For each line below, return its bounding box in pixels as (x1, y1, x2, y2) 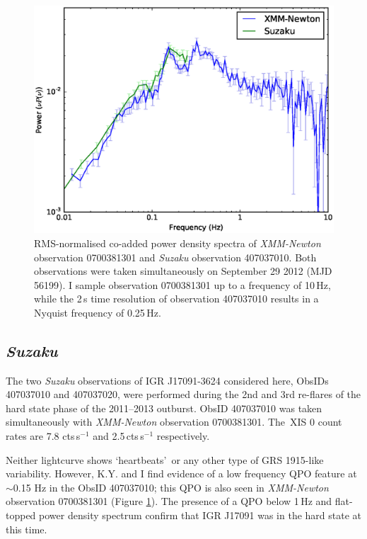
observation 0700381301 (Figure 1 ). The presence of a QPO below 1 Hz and (6, 494, 332, 509)
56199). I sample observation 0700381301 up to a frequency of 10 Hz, (34, 277, 331, 292)
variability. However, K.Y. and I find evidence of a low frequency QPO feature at (6, 466, 357, 481)
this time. (6, 521, 47, 536)
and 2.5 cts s (93, 429, 144, 443)
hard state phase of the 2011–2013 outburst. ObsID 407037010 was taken (6, 400, 322, 415)
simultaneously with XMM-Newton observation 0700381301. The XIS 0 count (6, 414, 342, 429)
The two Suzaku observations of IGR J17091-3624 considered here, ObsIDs (6, 373, 329, 387)
